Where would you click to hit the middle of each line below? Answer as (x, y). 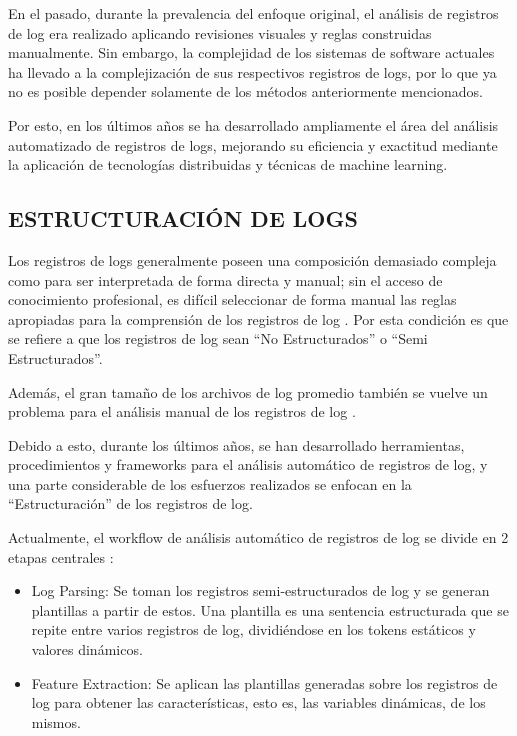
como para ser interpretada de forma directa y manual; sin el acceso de (225, 279)
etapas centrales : (61, 556)
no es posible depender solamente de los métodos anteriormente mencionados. (245, 91)
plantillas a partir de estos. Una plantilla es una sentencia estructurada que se (270, 609)
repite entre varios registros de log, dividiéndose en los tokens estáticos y (253, 629)
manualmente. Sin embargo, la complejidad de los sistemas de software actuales (251, 52)
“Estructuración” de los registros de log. (130, 503)
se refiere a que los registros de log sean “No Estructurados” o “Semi (218, 338)
